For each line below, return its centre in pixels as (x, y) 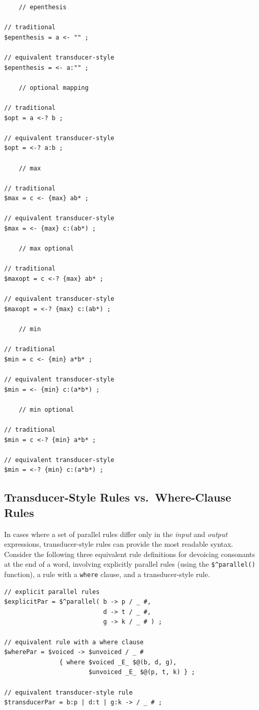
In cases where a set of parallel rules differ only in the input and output (116, 534)
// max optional (46, 249)
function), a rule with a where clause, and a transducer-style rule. (107, 574)
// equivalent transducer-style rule (68, 692)
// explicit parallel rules (52, 592)
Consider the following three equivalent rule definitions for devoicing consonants (130, 554)
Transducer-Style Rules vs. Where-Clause (118, 497)
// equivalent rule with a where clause (74, 642)
